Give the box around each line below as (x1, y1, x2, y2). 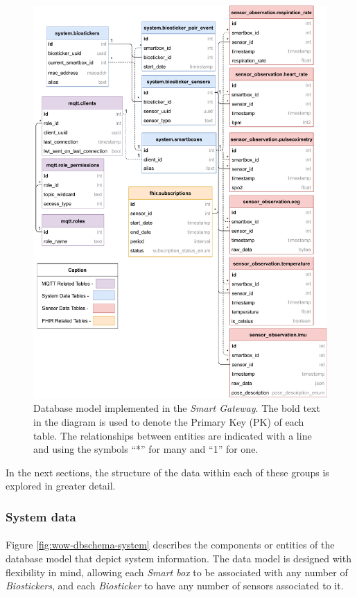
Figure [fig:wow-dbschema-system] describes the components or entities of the (6, 537, 335, 552)
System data (6, 508, 76, 525)
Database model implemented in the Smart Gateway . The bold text (33, 401, 320, 415)
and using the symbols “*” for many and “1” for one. (33, 442, 259, 456)
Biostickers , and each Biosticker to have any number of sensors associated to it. (6, 578, 344, 593)
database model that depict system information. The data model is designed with (6, 551, 351, 565)
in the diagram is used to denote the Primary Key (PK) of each (33, 414, 304, 429)
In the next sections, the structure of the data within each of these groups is (6, 465, 329, 479)
